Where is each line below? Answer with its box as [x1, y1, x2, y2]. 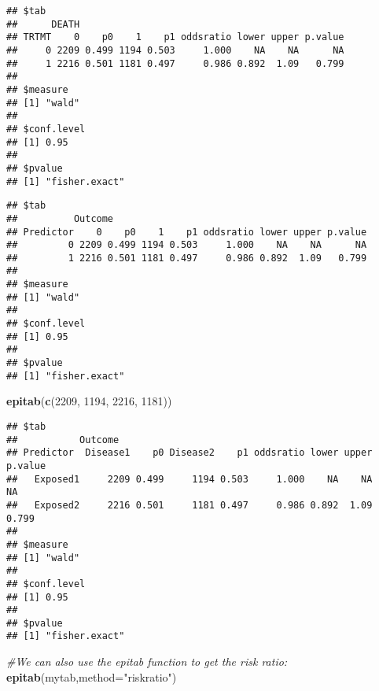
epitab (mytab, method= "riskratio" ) [6, 668, 177, 685]
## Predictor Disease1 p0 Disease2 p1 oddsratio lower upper [6, 447, 373, 459]
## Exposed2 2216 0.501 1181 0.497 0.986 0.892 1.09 [6, 499, 373, 511]
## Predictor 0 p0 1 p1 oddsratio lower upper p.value [6, 226, 367, 238]
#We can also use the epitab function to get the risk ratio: [6, 653, 288, 670]
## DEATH [6, 18, 80, 30]
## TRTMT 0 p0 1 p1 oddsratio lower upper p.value [6, 31, 344, 43]
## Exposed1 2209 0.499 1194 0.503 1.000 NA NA [6, 473, 373, 485]
